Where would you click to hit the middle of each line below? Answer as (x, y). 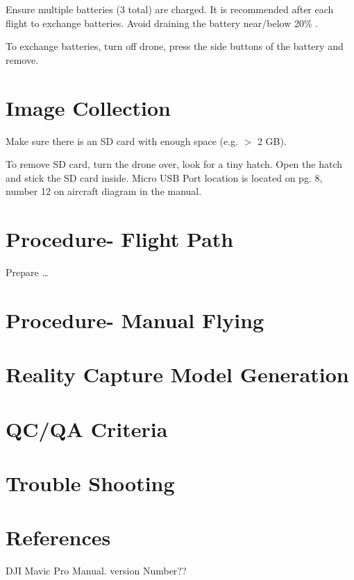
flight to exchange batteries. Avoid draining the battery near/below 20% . (162, 23)
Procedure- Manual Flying (135, 319)
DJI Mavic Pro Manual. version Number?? (96, 571)
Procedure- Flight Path (120, 239)
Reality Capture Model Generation (177, 374)
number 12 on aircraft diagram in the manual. (104, 191)
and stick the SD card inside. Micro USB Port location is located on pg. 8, (164, 177)
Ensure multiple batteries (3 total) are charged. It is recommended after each (170, 9)
